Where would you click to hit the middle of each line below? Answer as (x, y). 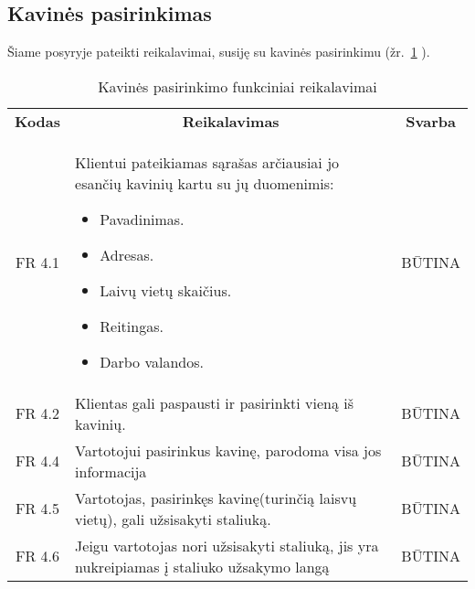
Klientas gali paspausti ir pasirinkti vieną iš (215, 402)
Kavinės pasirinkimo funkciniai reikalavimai (237, 86)
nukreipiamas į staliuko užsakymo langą (202, 566)
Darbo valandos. (152, 361)
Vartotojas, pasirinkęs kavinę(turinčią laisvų (216, 498)
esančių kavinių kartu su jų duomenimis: (205, 183)
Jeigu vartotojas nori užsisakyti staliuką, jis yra (227, 545)
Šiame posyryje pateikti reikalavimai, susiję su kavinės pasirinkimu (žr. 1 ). (219, 52)
